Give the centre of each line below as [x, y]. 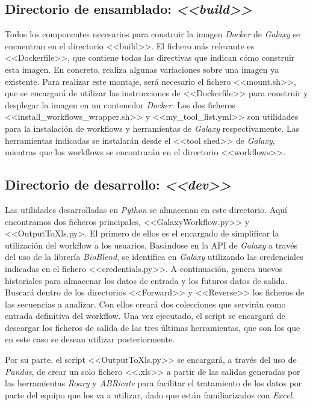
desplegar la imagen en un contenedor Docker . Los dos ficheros [120, 104]
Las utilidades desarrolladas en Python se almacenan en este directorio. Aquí [146, 209]
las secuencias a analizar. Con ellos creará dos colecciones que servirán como [145, 304]
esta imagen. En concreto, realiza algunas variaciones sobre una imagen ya [142, 69]
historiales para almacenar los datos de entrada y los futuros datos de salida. [146, 280]
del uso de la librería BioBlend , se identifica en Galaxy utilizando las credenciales [154, 257]
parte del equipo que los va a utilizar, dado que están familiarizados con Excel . [150, 394]
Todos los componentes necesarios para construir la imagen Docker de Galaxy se [153, 34]
